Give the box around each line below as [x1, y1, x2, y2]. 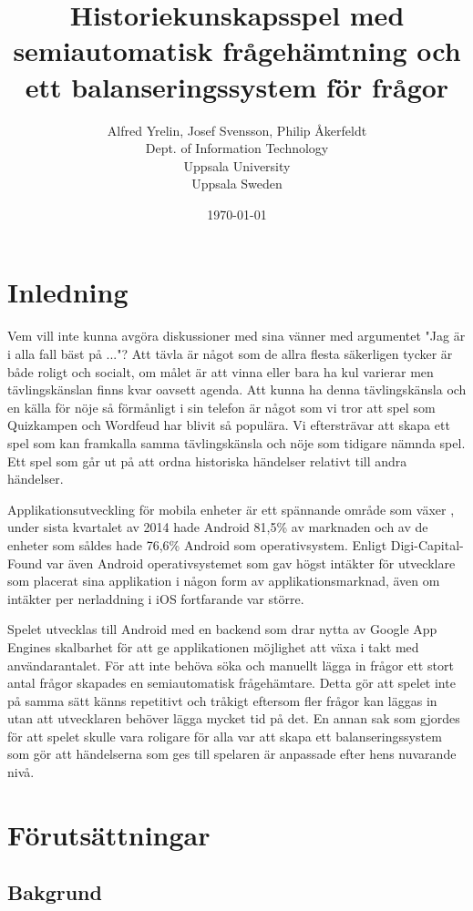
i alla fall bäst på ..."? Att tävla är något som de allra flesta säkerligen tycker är [7, 344, 453, 363]
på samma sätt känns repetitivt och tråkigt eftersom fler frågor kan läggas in [7, 691, 437, 710]
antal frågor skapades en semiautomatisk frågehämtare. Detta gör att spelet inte [7, 673, 456, 692]
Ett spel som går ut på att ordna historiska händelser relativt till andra [7, 451, 407, 470]
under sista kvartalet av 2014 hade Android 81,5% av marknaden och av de [7, 517, 428, 537]
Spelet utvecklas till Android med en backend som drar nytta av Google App [7, 619, 437, 639]
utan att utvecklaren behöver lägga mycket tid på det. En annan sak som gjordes [7, 709, 460, 728]
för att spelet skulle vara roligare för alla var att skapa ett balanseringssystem [7, 726, 442, 745]
